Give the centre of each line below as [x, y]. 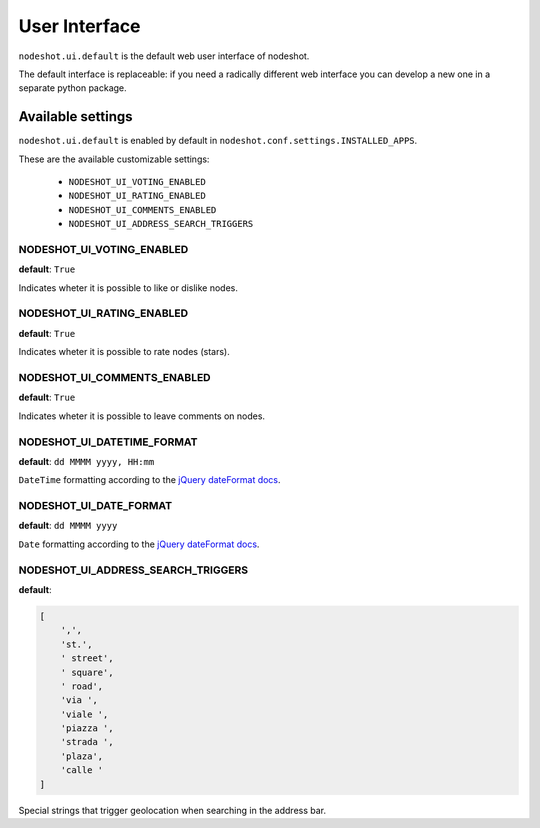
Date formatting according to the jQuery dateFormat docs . [139, 544]
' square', [87, 672]
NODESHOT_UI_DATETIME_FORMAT [108, 442]
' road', [82, 686]
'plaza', [82, 756]
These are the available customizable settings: [114, 159]
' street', [87, 658]
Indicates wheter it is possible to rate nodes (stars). [124, 352]
